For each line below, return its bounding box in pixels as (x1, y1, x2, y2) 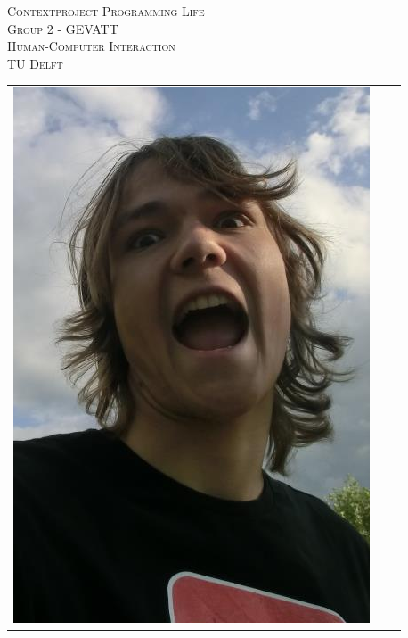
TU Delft (7, 54, 63, 72)
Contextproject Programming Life (7, 2, 205, 20)
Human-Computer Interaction (7, 37, 175, 55)
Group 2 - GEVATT (7, 19, 118, 37)
